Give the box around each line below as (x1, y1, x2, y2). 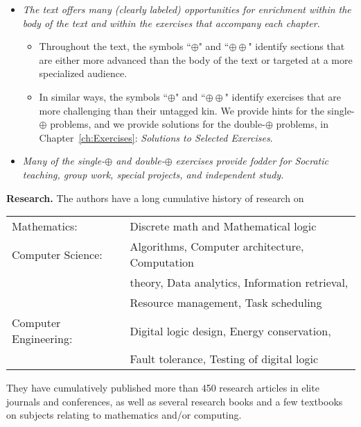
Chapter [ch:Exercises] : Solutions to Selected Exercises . (39, 130, 273, 144)
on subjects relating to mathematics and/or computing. (6, 408, 242, 422)
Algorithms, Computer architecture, (130, 238, 304, 255)
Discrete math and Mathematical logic (130, 218, 317, 235)
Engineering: (12, 330, 73, 347)
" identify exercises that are (224, 89, 341, 103)
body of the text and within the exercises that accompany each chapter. (22, 15, 320, 30)
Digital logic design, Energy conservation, (130, 322, 331, 339)
